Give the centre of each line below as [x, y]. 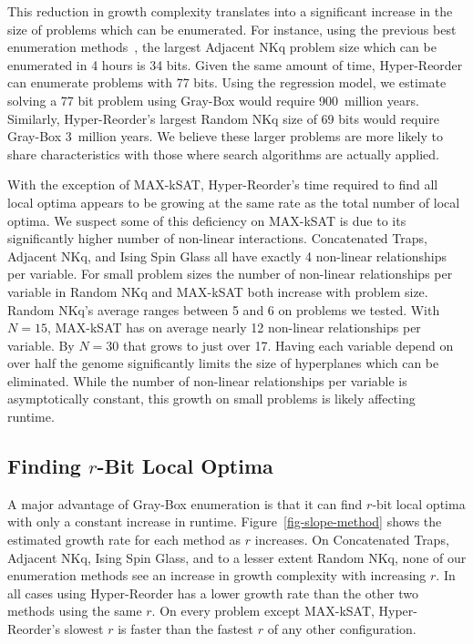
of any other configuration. [342, 629]
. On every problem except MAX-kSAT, [263, 611]
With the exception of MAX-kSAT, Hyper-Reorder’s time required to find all [223, 184]
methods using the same [75, 611]
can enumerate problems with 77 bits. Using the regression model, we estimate [227, 82]
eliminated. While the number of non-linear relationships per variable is [207, 380]
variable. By [41, 345]
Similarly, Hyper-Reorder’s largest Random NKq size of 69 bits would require [223, 118]
